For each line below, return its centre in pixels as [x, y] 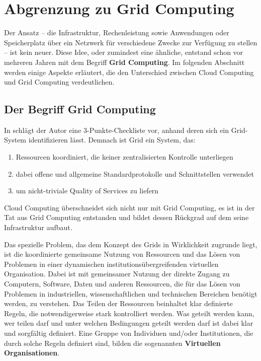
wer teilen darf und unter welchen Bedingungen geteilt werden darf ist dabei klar [129, 323]
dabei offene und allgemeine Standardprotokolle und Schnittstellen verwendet [135, 173]
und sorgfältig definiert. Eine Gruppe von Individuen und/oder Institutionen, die [129, 333]
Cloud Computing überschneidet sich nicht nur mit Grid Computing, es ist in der [129, 207]
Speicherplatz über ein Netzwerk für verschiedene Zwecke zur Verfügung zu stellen [131, 42]
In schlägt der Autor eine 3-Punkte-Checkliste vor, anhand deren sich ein [117, 130]
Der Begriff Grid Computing [80, 109]
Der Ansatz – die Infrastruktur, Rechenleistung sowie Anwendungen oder [117, 32]
